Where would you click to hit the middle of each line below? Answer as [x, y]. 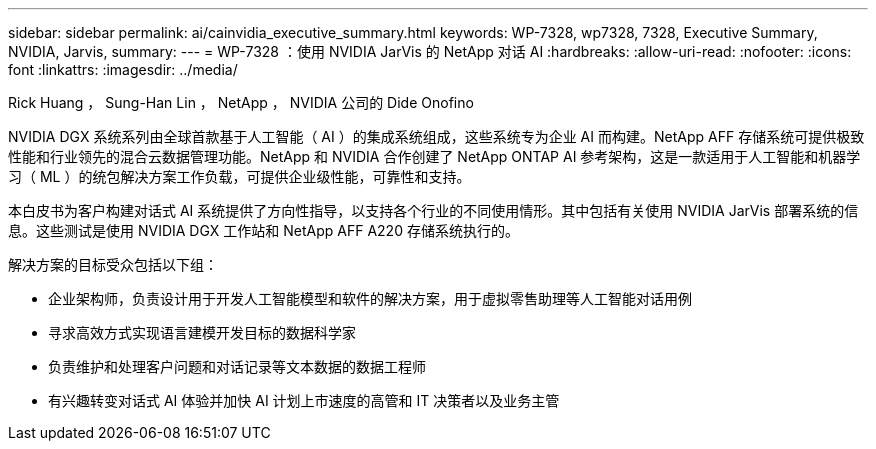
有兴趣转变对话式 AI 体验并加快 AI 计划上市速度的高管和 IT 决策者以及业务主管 [304, 400]
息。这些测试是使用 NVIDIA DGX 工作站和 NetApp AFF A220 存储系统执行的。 [263, 230]
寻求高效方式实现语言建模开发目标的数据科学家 [202, 332]
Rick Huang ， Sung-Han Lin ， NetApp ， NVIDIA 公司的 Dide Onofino [241, 102]
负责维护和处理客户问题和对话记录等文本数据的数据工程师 [237, 366]
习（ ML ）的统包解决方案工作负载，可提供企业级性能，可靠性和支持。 [239, 176]
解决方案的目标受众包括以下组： [113, 264]
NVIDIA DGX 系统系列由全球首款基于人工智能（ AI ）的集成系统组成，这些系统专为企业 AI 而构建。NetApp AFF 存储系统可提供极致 [436, 136]
